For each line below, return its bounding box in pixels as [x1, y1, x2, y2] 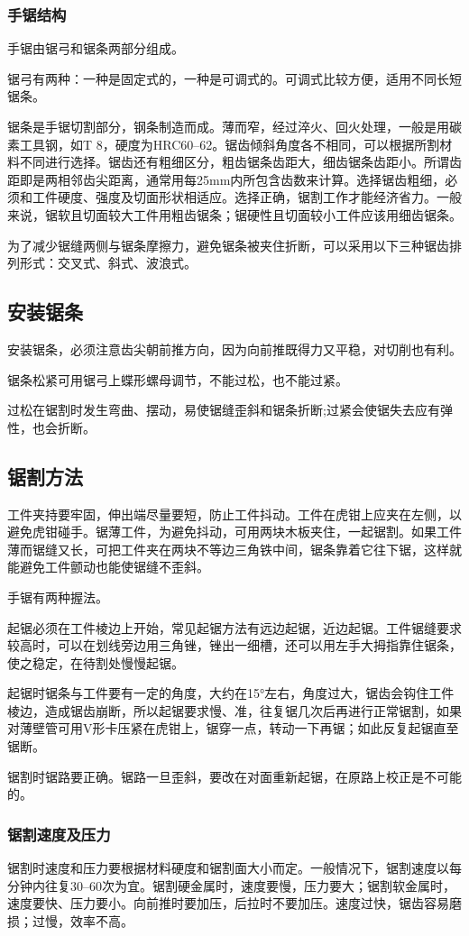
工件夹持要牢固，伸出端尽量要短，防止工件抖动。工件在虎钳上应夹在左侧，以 [7, 504, 462, 523]
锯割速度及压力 [7, 822, 111, 845]
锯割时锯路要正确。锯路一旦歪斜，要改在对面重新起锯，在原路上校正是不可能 [7, 766, 462, 785]
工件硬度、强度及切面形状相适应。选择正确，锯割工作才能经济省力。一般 [32, 188, 462, 206]
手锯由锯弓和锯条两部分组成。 [7, 39, 184, 58]
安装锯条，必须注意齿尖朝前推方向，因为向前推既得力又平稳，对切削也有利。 [7, 339, 462, 358]
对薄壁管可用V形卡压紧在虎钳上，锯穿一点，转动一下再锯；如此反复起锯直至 [7, 719, 459, 738]
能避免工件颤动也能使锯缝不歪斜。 [7, 557, 209, 576]
